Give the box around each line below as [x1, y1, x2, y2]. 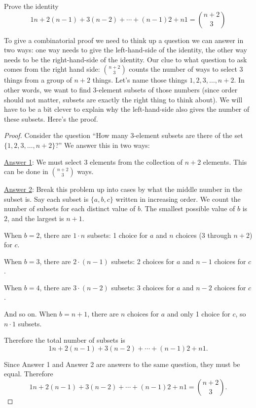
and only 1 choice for [167, 309, 230, 319]
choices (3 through [176, 229, 231, 240]
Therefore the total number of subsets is [4, 335, 125, 345]
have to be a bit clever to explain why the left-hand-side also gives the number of [4, 104, 250, 114]
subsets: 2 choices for [111, 256, 175, 266]
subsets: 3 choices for [111, 282, 175, 292]
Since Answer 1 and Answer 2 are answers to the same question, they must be [4, 359, 240, 369]
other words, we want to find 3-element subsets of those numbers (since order [4, 84, 238, 94]
